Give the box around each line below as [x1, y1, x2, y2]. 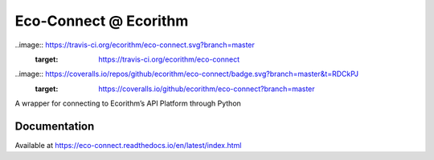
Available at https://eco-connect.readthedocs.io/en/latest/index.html [14, 141, 242, 150]
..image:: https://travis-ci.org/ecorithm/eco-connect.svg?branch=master [14, 40, 255, 50]
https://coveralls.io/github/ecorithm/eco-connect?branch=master [98, 84, 315, 94]
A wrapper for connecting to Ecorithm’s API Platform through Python [14, 98, 241, 108]
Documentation [14, 119, 95, 133]
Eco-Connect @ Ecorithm [14, 12, 189, 30]
